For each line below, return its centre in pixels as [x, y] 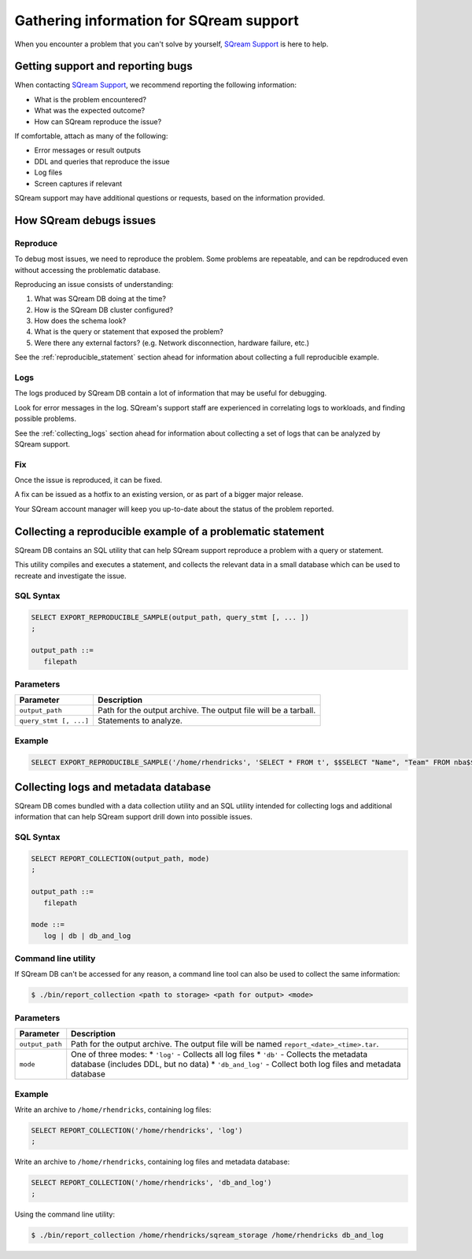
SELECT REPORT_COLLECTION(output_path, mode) [120, 858]
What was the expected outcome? [90, 111]
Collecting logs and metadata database [113, 787]
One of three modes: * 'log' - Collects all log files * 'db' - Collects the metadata [219, 1055]
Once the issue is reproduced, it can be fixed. [88, 480]
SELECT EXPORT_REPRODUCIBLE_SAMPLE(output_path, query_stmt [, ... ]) [170, 618]
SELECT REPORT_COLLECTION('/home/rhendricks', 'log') [137, 1130]
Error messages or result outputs [88, 150]
